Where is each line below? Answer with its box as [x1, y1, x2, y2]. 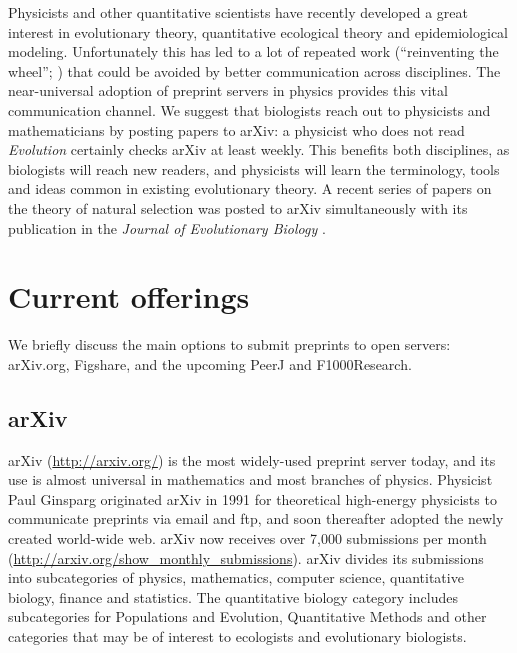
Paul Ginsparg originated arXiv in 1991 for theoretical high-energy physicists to [8, 488, 497, 509]
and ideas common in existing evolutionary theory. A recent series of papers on [8, 178, 492, 199]
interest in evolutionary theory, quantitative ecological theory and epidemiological [8, 21, 508, 42]
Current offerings [8, 276, 250, 317]
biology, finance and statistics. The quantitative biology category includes [8, 586, 458, 607]
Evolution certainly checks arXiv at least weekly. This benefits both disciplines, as [8, 139, 510, 160]
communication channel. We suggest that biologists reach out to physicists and [8, 99, 491, 120]
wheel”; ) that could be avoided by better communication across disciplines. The [8, 60, 501, 81]
